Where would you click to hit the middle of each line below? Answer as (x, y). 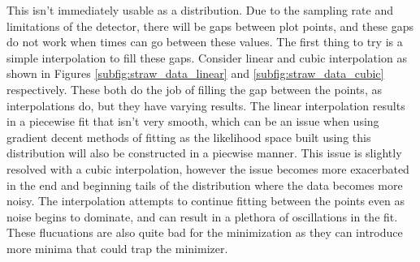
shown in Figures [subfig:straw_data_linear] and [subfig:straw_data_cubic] (195, 73)
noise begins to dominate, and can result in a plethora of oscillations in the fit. (202, 216)
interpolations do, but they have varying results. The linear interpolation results (206, 105)
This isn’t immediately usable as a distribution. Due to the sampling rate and (200, 10)
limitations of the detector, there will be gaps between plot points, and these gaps (210, 26)
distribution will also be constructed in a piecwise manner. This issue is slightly (204, 153)
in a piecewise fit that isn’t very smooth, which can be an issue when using (193, 121)
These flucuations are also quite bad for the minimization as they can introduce (205, 232)
